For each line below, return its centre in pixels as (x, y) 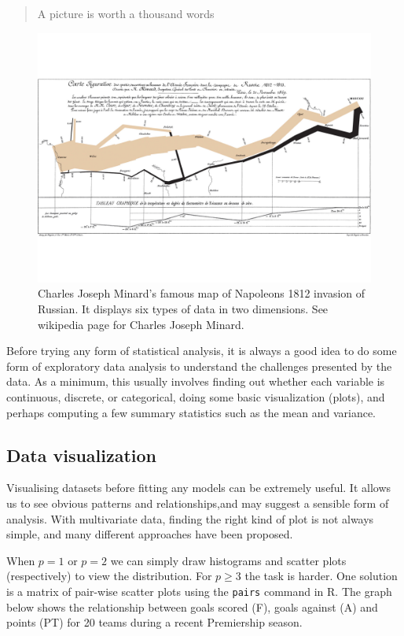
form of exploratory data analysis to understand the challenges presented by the (199, 366)
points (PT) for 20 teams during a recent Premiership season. (154, 622)
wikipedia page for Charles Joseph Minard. (141, 324)
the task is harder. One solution (321, 576)
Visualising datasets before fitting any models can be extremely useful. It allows (199, 488)
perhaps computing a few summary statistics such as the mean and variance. (191, 412)
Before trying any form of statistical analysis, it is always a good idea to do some (202, 351)
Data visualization (82, 455)
